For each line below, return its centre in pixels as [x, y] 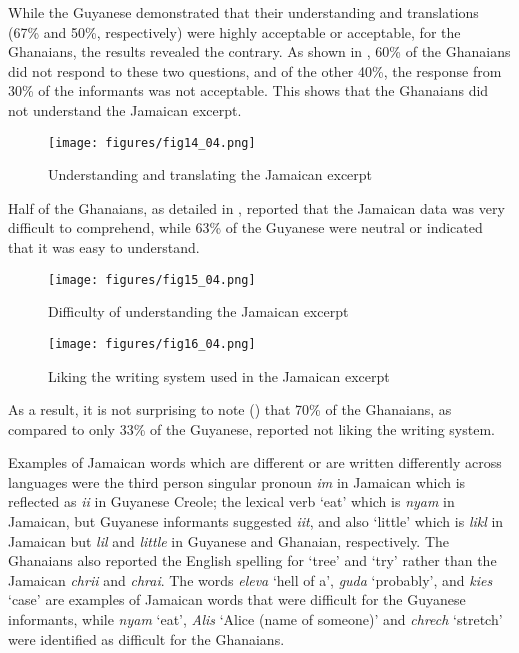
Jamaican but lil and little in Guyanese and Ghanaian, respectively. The [229, 540]
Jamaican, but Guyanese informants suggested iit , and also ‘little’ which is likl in [256, 521]
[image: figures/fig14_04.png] [152, 142]
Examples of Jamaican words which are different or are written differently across [255, 462]
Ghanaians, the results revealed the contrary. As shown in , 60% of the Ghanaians [259, 51]
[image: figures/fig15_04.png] [152, 279]
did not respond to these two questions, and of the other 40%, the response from [255, 70]
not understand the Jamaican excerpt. [125, 109]
